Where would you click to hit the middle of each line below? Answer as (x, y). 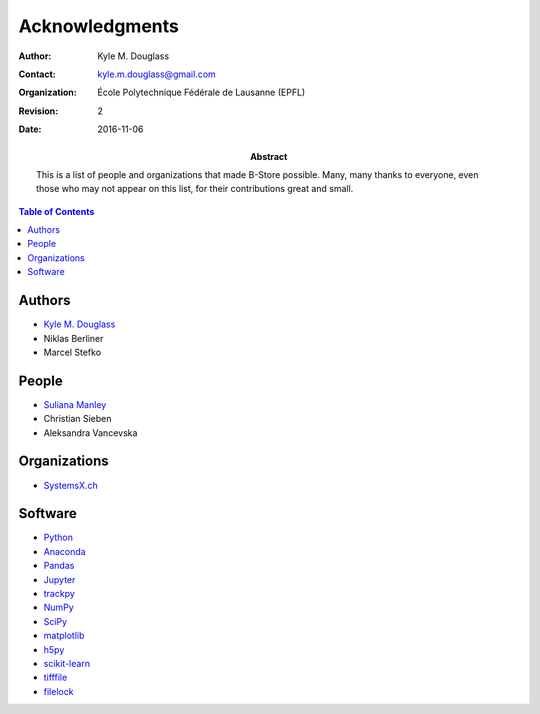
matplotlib (64, 636)
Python (58, 537)
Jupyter (59, 579)
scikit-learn (66, 663)
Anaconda (64, 551)
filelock (58, 691)
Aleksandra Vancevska (90, 432)
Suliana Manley (75, 404)
